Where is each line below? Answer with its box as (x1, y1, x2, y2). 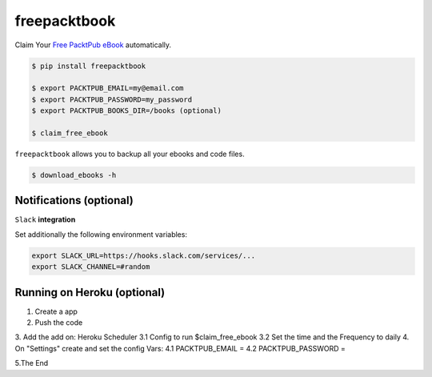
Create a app (34, 307, 78, 316)
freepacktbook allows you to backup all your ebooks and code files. (14, 149, 245, 158)
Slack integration (14, 215, 76, 224)
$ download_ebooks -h (31, 170, 117, 179)
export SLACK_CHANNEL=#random (31, 263, 150, 271)
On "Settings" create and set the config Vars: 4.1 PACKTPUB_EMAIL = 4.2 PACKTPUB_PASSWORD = (14, 343, 346, 353)
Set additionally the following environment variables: (14, 229, 188, 239)
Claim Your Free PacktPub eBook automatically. (14, 40, 172, 50)
